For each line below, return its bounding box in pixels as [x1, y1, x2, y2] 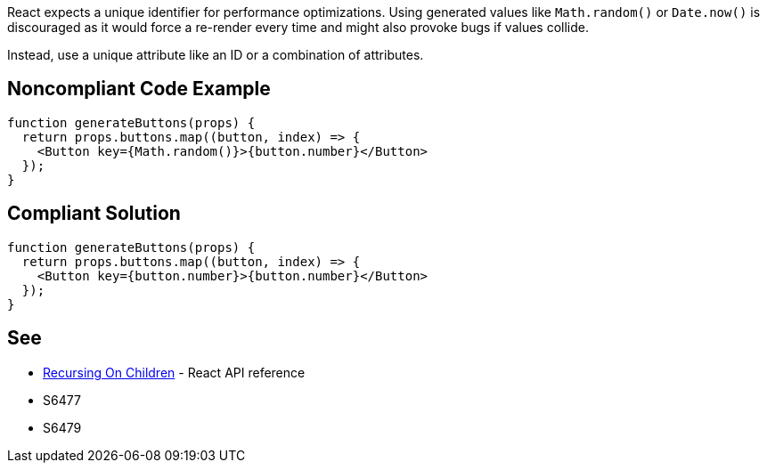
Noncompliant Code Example [7, 77, 271, 101]
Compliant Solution [7, 202, 181, 225]
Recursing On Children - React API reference [43, 364, 306, 380]
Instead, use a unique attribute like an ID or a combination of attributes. [7, 47, 424, 62]
